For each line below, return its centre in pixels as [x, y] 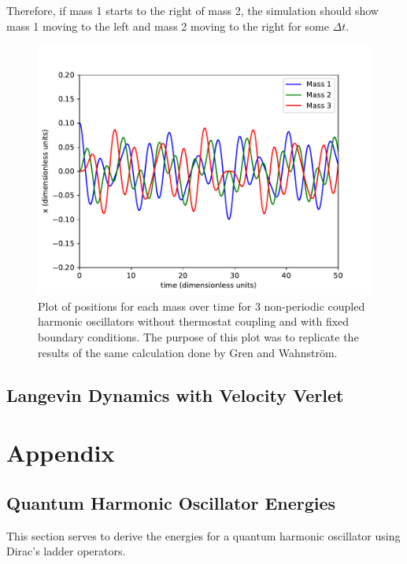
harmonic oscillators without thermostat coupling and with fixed [194, 321]
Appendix [61, 453]
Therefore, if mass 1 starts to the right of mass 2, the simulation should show [192, 10]
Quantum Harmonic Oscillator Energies [171, 502]
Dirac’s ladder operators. [66, 551]
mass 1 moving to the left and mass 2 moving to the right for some [168, 26]
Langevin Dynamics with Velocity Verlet [175, 394]
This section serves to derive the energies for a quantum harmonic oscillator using [203, 535]
